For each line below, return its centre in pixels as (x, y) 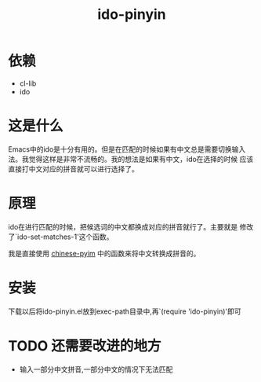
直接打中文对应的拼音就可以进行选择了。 (73, 169)
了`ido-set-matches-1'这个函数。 (61, 237)
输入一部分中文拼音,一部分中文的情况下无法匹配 (96, 369)
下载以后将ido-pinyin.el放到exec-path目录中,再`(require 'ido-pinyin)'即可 (125, 311)
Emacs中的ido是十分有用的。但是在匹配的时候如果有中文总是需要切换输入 (127, 149)
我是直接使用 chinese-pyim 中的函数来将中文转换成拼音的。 (104, 253)
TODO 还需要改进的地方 (85, 345)
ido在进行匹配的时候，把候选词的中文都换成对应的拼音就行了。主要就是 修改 (131, 226)
